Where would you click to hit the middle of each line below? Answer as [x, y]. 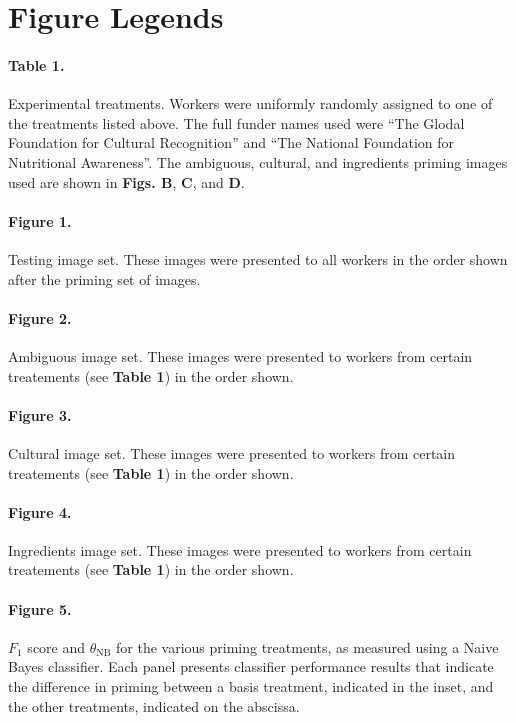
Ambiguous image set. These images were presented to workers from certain [240, 355]
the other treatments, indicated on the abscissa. [154, 705]
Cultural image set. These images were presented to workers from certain [232, 452]
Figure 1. [40, 220]
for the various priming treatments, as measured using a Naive [307, 646]
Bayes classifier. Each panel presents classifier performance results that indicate [251, 666]
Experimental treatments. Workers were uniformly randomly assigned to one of [250, 103]
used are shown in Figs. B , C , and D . [126, 181]
